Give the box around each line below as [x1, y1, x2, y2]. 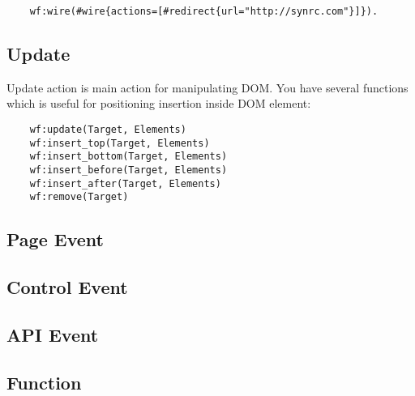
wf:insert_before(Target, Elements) [29, 164, 228, 177]
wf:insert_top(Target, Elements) [29, 137, 210, 149]
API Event [6, 321, 99, 347]
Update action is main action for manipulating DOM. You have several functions [6, 79, 409, 96]
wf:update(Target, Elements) [29, 124, 186, 136]
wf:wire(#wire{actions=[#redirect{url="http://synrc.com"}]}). [29, 6, 379, 17]
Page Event [6, 227, 104, 252]
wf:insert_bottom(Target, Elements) [29, 151, 228, 163]
